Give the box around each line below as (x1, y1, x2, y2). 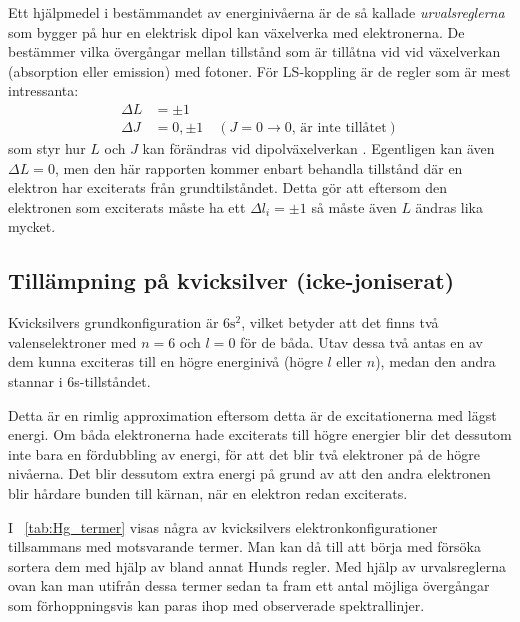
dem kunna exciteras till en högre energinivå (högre (8, 351, 323, 372)
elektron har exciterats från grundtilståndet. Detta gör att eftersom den (8, 177, 447, 198)
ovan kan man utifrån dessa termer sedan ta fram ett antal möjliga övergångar (8, 575, 490, 596)
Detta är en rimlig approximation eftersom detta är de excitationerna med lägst (8, 404, 497, 425)
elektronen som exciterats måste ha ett (8, 196, 246, 217)
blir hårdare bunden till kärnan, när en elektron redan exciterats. (8, 482, 408, 503)
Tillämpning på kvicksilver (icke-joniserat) (8, 265, 455, 296)
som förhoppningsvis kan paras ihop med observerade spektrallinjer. (8, 594, 425, 615)
